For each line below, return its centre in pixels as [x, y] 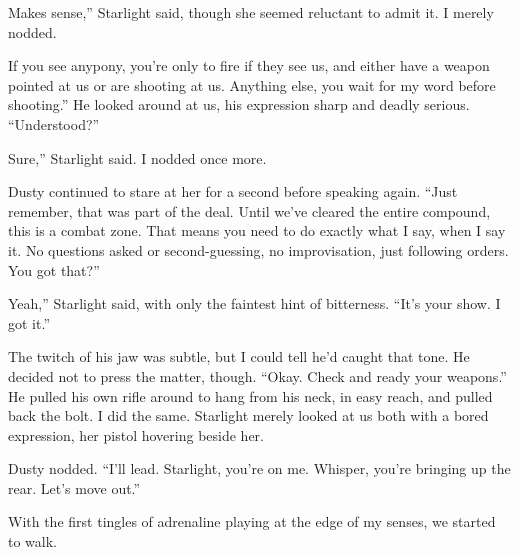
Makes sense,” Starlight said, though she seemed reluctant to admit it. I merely [251, 12]
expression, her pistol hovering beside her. [136, 434]
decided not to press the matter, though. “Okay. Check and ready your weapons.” [257, 375]
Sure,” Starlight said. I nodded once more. [137, 157]
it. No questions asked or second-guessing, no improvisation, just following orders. [258, 249]
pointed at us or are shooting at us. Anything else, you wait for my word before [252, 84]
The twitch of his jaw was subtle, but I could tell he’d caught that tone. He [239, 356]
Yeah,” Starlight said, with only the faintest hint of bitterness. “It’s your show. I [254, 303]
